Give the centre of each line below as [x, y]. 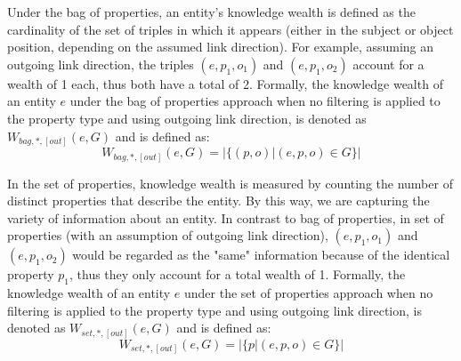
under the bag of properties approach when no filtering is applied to [255, 101]
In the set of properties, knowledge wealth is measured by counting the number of [230, 183]
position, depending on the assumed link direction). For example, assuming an [221, 47]
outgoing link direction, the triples [101, 64]
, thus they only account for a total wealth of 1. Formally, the [238, 274]
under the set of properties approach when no [309, 293]
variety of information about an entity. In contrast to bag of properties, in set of [226, 217]
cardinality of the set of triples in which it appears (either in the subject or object [230, 29]
